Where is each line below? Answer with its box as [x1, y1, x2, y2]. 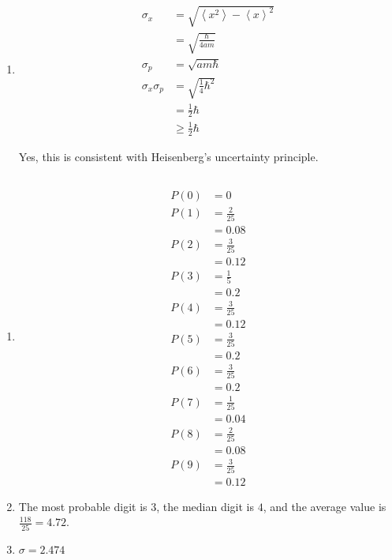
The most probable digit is [18, 498, 147, 514]
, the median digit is [156, 498, 254, 514]
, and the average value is [263, 498, 386, 514]
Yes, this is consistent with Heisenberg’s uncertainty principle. [18, 148, 319, 164]
